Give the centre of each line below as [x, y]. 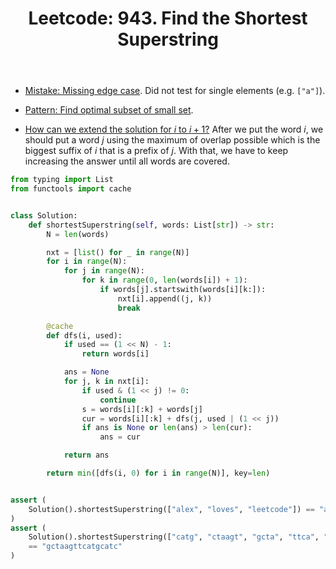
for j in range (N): [104, 271]
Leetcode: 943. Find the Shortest [168, 18]
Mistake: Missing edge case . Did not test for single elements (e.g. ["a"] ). [175, 91]
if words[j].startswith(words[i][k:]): [183, 290]
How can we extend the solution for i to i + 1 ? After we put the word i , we [174, 129]
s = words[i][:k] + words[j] [142, 409]
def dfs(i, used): [84, 335]
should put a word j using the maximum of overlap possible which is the [172, 140]
